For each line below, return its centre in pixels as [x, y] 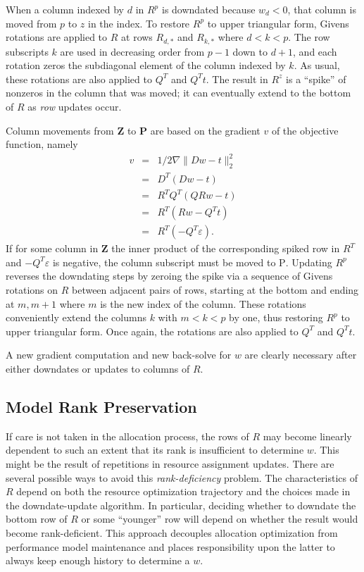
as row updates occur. [75, 107]
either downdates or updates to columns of [98, 368]
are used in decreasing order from [132, 51]
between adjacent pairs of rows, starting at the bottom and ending [215, 290]
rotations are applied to [57, 37]
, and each [315, 51]
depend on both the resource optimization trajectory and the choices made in [183, 491]
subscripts [27, 51]
